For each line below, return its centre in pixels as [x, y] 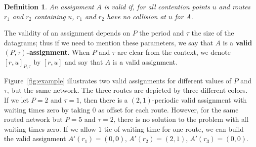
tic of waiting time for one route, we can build [174, 129]
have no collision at [136, 16]
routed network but [33, 119]
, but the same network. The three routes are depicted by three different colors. [127, 90]
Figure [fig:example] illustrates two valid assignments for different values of [118, 80]
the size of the [213, 33]
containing [50, 16]
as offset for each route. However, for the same [168, 109]
